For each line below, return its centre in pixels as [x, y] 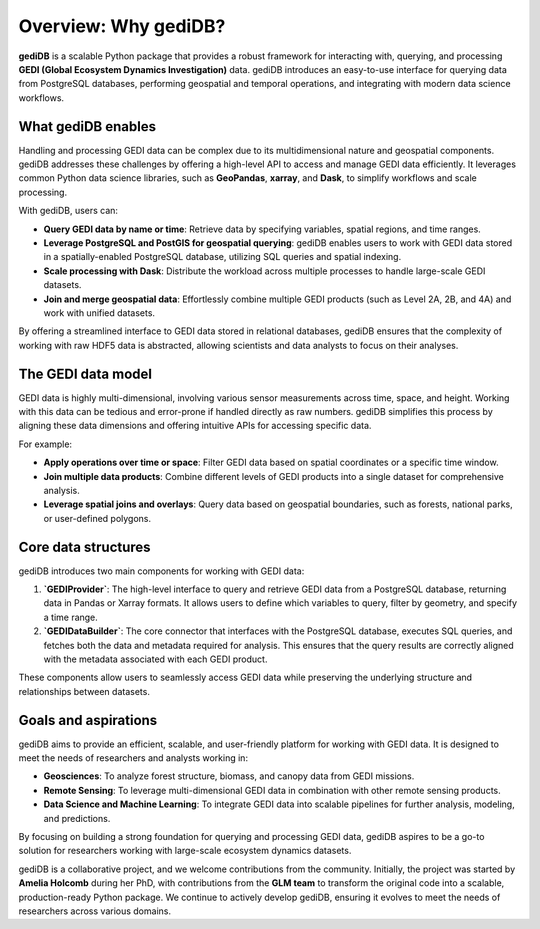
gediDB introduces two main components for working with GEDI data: [161, 571]
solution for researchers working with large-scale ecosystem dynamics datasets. [185, 851]
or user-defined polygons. [97, 518]
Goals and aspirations [88, 720]
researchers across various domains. [95, 911]
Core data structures [84, 546]
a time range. [71, 617]
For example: [45, 444]
